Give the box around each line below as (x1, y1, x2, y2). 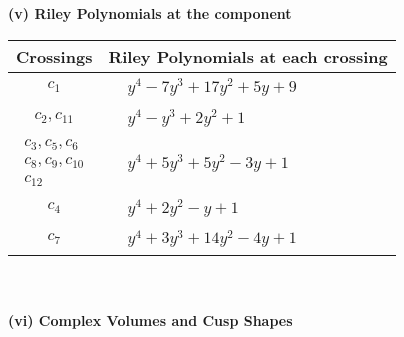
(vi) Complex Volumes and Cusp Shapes (8, 310, 293, 331)
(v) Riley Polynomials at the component (8, 3, 292, 23)
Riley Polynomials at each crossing (108, 44, 388, 68)
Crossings (16, 44, 93, 68)
